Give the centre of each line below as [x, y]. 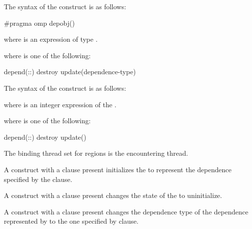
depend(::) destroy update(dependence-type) [70, 72]
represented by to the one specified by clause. [71, 221]
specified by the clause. [38, 179]
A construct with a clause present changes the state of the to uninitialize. [113, 195]
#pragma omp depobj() [39, 23]
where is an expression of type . [51, 39]
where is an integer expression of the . [60, 104]
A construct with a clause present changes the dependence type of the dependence [126, 211]
